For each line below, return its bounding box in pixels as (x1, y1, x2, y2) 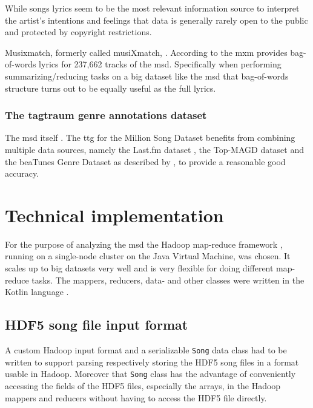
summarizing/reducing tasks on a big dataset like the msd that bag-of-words (5, 69, 289, 82)
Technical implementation (5, 202, 224, 227)
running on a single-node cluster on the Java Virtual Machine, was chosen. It (5, 250, 291, 262)
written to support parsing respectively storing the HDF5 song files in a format (5, 355, 299, 368)
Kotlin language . (5, 285, 69, 298)
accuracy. (5, 167, 39, 180)
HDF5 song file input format (5, 315, 188, 334)
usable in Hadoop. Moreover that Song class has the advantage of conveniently (5, 367, 296, 380)
